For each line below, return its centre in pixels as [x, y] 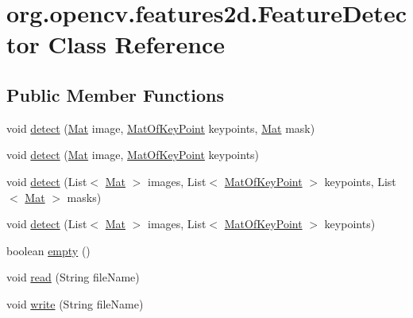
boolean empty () [48, 250]
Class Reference [137, 44]
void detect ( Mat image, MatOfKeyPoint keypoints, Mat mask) [161, 128]
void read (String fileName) [73, 277]
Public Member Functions [115, 94]
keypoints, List [360, 181]
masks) [84, 197]
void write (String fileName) [75, 303]
